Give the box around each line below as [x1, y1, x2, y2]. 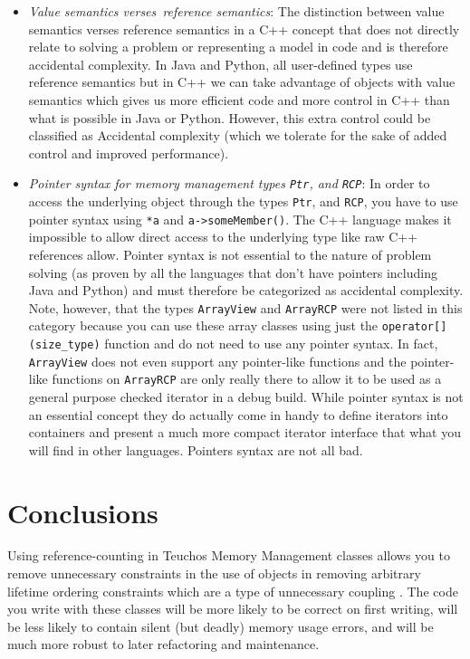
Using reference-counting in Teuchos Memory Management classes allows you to [7, 546, 450, 565]
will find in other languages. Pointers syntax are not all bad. [28, 440, 363, 459]
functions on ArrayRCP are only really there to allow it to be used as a [52, 369, 442, 388]
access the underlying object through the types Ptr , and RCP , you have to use [28, 192, 458, 210]
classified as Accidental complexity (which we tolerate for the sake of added [28, 126, 447, 145]
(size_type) [28, 339, 101, 351]
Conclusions [7, 493, 158, 530]
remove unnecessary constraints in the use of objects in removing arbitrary [7, 564, 421, 583]
